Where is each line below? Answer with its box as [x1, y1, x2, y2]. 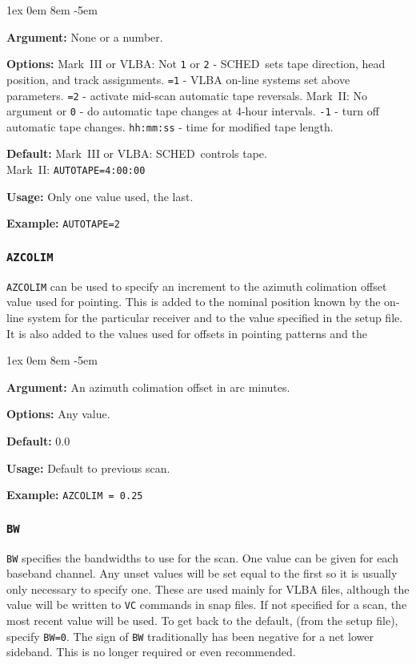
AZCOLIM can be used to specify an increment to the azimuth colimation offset [6, 277, 387, 294]
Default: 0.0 [6, 432, 70, 449]
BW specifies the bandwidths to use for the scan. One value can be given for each [6, 549, 398, 566]
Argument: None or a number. [6, 28, 163, 45]
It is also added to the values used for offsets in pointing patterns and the [6, 324, 367, 341]
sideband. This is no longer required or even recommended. [6, 643, 296, 660]
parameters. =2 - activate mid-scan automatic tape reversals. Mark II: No [6, 87, 368, 103]
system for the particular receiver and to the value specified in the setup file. [27, 309, 403, 325]
